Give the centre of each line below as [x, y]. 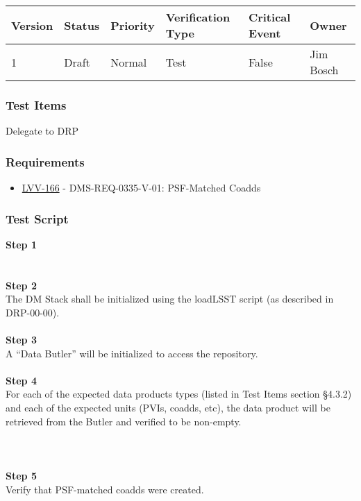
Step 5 [21, 475]
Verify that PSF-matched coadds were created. [105, 489]
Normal [129, 62]
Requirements [45, 161]
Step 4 [21, 380]
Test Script [37, 218]
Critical [269, 17]
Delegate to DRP [42, 131]
